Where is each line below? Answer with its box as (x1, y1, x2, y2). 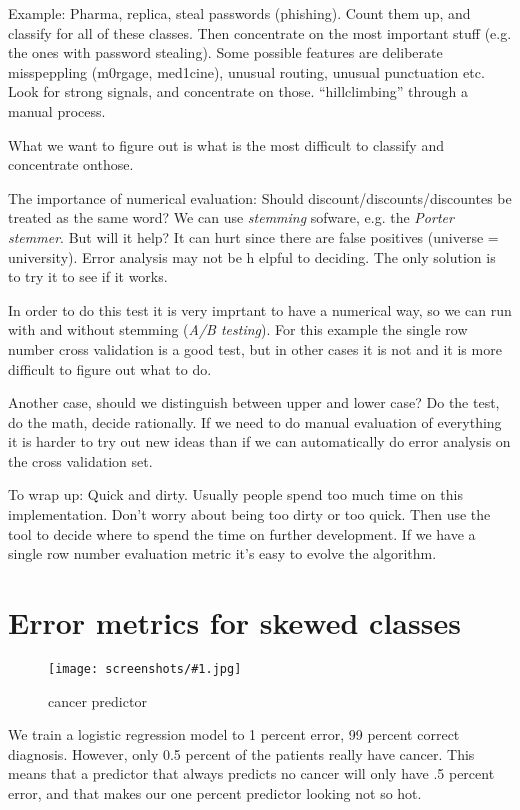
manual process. (8, 100, 106, 121)
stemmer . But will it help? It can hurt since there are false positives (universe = (8, 226, 499, 247)
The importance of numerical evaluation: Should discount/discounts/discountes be (8, 187, 512, 208)
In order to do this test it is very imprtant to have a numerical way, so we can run (8, 299, 512, 320)
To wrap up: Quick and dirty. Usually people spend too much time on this (8, 484, 463, 505)
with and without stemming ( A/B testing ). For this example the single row (8, 319, 468, 340)
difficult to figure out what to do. (8, 358, 212, 379)
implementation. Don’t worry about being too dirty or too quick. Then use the (8, 504, 491, 525)
